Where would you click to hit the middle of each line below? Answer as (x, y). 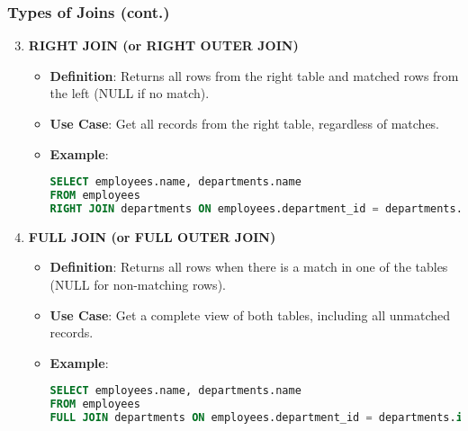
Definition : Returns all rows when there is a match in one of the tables (249, 267)
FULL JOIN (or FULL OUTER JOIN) (152, 236)
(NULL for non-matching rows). (138, 284)
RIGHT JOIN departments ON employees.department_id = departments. (256, 208)
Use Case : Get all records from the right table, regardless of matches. (245, 123)
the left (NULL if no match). (130, 93)
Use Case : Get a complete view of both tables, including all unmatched (250, 314)
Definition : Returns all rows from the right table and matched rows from (254, 75)
